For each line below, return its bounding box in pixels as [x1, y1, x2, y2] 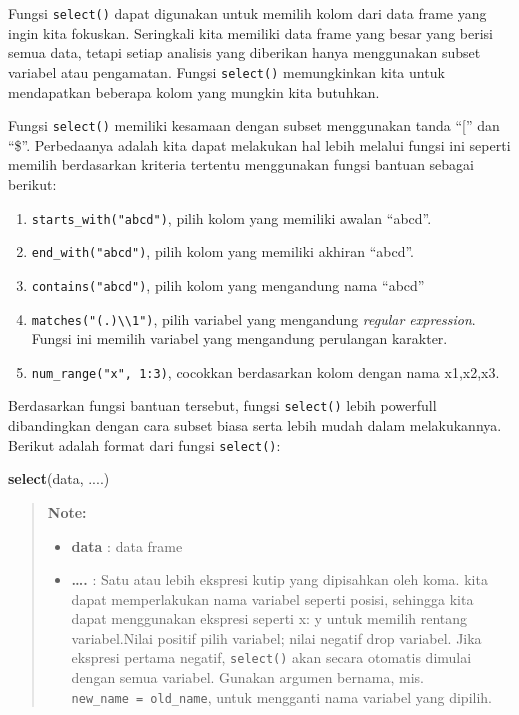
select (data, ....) [8, 468, 110, 489]
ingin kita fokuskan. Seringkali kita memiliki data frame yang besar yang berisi [8, 22, 493, 43]
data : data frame [71, 535, 183, 556]
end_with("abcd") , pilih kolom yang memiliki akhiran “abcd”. [31, 241, 414, 262]
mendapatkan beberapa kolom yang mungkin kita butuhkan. [8, 81, 380, 102]
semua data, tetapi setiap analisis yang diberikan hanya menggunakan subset [8, 42, 481, 63]
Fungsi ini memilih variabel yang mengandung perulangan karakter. [31, 328, 448, 349]
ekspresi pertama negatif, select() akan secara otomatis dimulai [71, 647, 472, 668]
